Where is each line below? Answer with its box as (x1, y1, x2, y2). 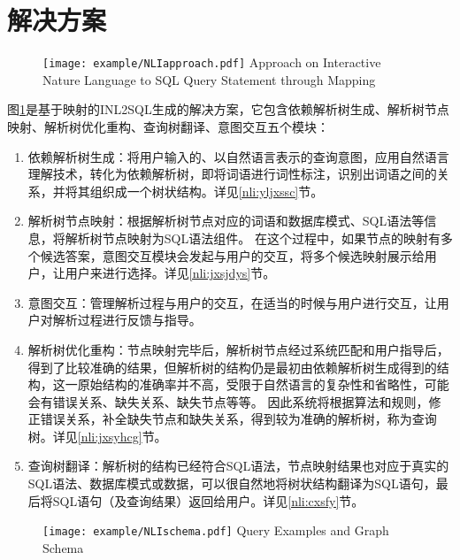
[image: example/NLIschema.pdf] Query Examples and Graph (42, 521, 389, 540)
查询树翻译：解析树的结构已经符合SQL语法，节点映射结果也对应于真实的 (27, 456, 449, 475)
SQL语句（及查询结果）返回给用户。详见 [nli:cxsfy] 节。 (52, 491, 364, 510)
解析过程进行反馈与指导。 (52, 311, 202, 329)
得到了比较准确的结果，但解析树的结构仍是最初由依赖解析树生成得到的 (27, 357, 437, 376)
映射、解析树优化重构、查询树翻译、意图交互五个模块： (7, 117, 329, 135)
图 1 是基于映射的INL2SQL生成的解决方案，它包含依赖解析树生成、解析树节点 (7, 100, 449, 119)
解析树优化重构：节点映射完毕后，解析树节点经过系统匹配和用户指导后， (27, 340, 449, 358)
